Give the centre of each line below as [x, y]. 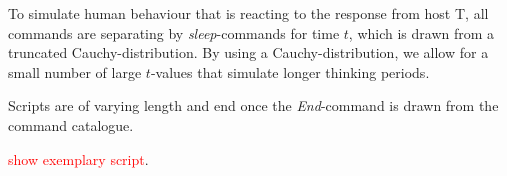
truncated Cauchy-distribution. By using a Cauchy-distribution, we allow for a [248, 52]
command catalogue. [71, 124]
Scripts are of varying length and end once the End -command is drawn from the [253, 105]
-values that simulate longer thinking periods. [290, 71]
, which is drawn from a [421, 32]
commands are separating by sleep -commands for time [174, 32]
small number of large [75, 71]
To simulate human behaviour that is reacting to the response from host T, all [248, 13]
